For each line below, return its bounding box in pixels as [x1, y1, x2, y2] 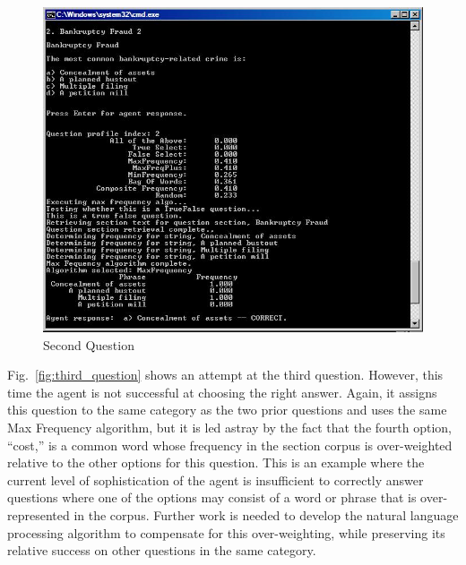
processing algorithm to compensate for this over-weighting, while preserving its [7, 523, 445, 542]
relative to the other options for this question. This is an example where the [7, 453, 425, 472]
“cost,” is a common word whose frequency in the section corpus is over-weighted [7, 435, 453, 454]
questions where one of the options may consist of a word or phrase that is [7, 488, 417, 507]
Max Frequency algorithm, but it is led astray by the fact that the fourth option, [7, 418, 453, 437]
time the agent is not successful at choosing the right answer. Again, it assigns [7, 382, 437, 401]
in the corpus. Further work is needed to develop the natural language [73, 506, 459, 524]
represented [7, 506, 70, 524]
